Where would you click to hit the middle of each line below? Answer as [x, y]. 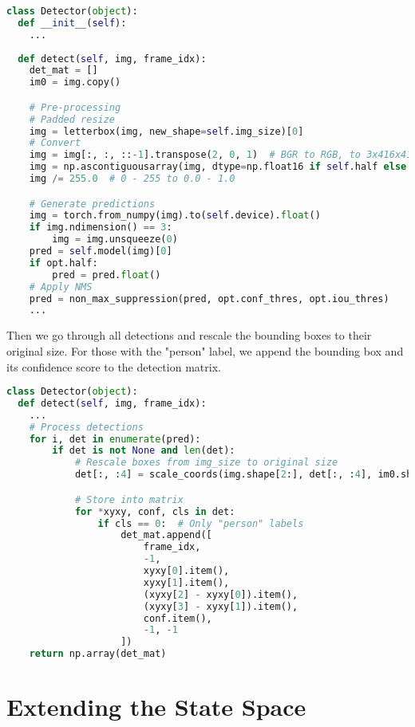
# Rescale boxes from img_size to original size [206, 463]
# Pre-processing [75, 107]
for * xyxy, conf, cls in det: [155, 511]
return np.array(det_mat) [98, 654]
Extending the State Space [156, 707]
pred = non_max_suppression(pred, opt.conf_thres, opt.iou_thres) [209, 299]
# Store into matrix [129, 499]
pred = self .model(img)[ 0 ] [101, 252]
